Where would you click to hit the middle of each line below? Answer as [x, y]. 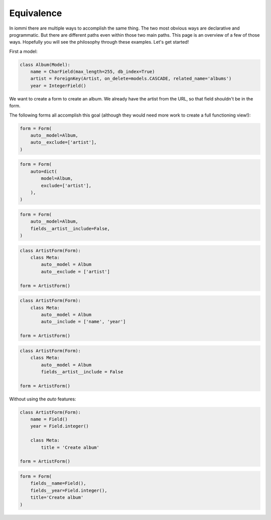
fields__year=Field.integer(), [69, 490]
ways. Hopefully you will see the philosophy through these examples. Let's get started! [99, 42]
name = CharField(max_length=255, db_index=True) [93, 72]
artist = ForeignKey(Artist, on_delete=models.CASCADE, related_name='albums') [131, 79]
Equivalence [36, 13]
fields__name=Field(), [58, 483]
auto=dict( [44, 171]
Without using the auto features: [43, 399]
